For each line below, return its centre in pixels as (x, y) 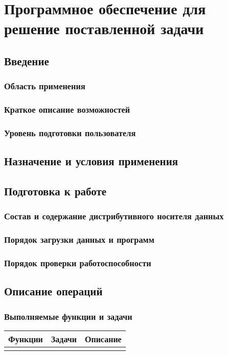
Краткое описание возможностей (67, 109)
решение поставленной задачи (104, 28)
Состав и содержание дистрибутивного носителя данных (114, 216)
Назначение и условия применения (91, 161)
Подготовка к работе (55, 191)
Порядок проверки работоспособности (78, 263)
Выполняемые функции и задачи (68, 316)
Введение (27, 60)
